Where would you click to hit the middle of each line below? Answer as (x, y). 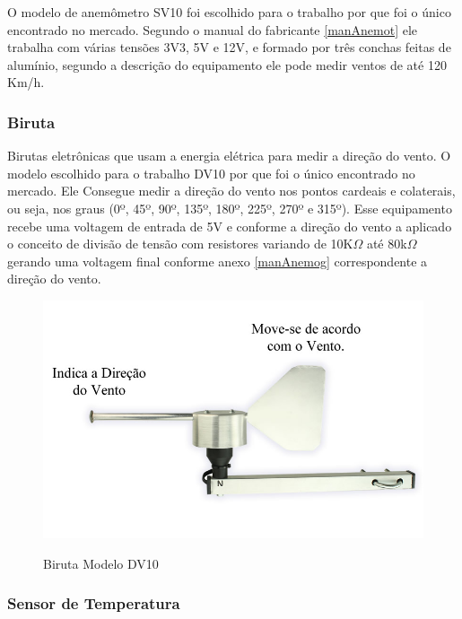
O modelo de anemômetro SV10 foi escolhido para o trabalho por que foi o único (229, 12)
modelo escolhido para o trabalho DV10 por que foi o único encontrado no (211, 173)
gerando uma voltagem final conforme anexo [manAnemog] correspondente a (218, 261)
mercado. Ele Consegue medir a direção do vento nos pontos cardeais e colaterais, (231, 191)
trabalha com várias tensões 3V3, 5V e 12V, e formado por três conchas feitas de (229, 47)
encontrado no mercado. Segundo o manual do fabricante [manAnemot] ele (213, 29)
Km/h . (26, 82)
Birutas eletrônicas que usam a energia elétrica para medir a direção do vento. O (229, 156)
